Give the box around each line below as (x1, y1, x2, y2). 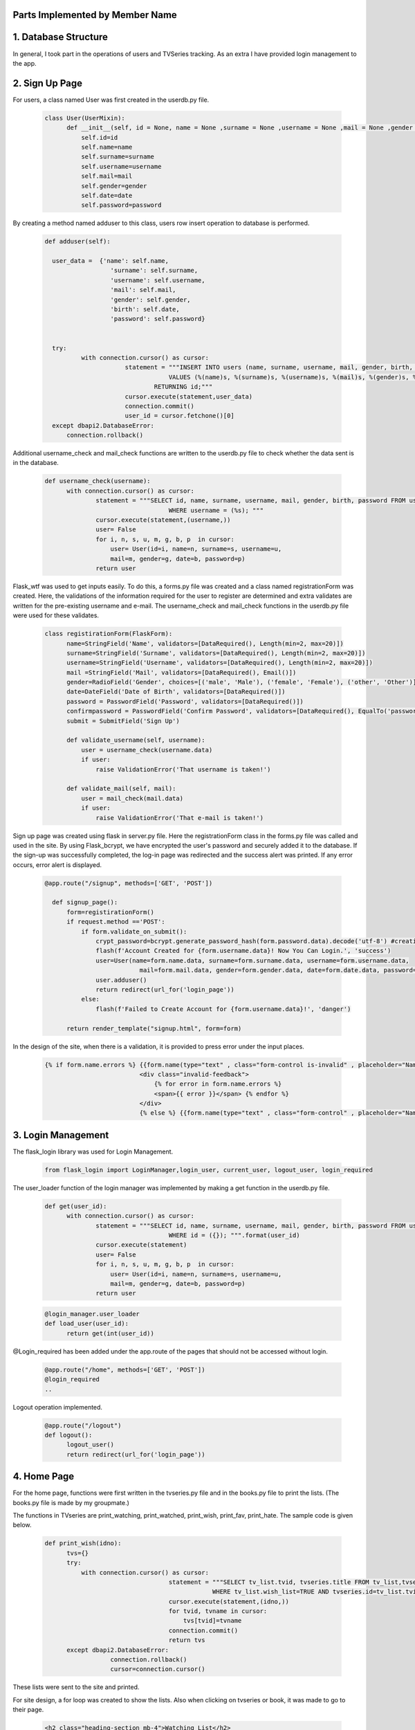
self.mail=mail (80, 172, 133, 180)
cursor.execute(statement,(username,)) (95, 516, 231, 524)
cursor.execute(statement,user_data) (124, 392, 253, 401)
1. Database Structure (12, 31, 109, 43)
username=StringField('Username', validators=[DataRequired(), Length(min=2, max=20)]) (66, 659, 373, 667)
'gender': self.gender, (110, 295, 191, 304)
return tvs (168, 1637, 205, 1644)
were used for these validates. (12, 611, 100, 619)
